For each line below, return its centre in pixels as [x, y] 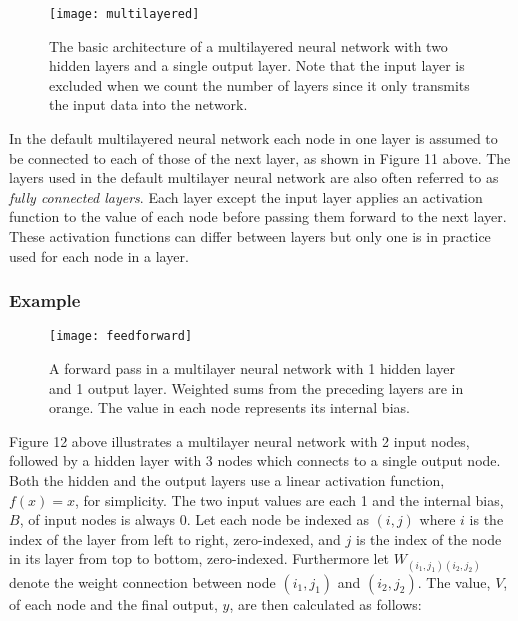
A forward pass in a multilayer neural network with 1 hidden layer [252, 368]
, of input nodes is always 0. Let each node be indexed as [194, 519]
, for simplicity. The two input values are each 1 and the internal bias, [289, 499]
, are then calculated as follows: [325, 603]
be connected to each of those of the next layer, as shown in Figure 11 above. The [260, 157]
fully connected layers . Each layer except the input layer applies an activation [246, 196]
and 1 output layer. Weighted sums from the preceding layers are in [256, 387]
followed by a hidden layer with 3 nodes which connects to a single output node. [255, 460]
